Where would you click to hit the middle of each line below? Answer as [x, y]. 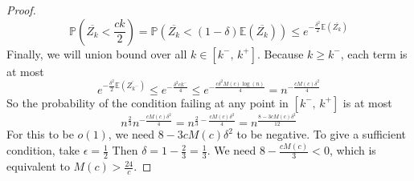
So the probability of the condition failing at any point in [148, 102]
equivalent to [38, 166]
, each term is [374, 53]
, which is [353, 150]
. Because [280, 53]
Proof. [21, 10]
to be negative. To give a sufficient [321, 134]
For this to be [40, 134]
